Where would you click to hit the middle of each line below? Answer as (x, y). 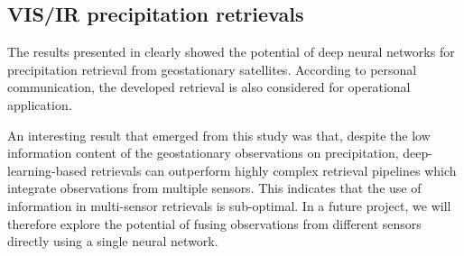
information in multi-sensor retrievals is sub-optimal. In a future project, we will (229, 205)
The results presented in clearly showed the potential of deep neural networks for (231, 52)
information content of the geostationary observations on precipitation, (203, 153)
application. (40, 104)
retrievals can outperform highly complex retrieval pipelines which (274, 170)
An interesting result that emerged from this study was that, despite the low (219, 135)
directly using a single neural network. (113, 241)
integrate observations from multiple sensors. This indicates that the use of (214, 188)
